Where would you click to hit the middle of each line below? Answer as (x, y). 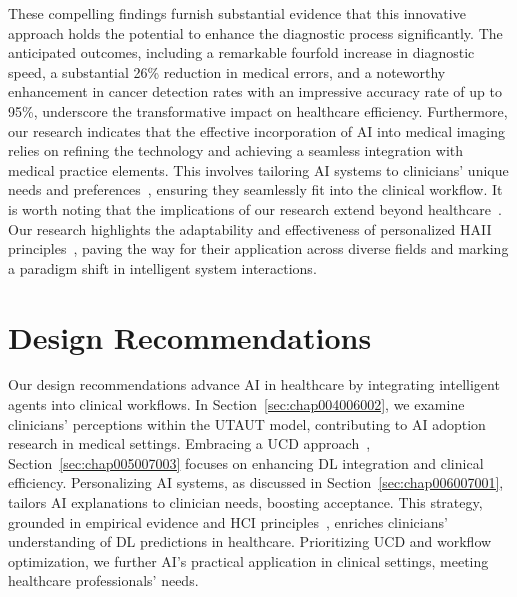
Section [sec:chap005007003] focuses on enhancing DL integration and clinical (246, 462)
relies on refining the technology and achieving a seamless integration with (236, 150)
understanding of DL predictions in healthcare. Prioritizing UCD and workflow (250, 541)
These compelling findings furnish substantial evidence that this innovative (237, 13)
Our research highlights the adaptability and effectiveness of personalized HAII (250, 228)
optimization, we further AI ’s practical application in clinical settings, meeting (248, 560)
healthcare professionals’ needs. (103, 580)
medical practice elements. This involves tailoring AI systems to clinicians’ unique (258, 169)
